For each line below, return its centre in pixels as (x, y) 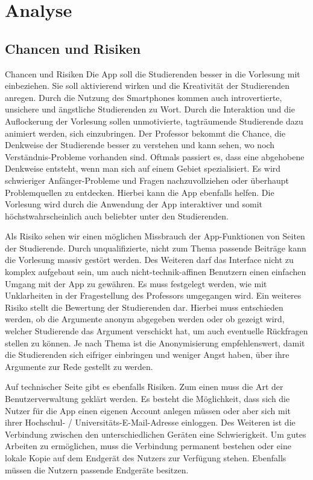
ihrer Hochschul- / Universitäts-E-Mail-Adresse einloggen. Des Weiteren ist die (150, 422)
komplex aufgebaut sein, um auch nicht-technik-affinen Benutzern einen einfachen (156, 272)
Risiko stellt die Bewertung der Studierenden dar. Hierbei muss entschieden (144, 307)
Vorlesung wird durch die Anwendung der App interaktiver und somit (134, 204)
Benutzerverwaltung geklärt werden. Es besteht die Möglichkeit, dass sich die (147, 399)
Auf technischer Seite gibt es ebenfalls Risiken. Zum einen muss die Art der (144, 387)
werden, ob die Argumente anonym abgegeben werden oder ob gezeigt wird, (145, 319)
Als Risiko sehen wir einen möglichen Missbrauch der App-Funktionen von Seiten (155, 236)
